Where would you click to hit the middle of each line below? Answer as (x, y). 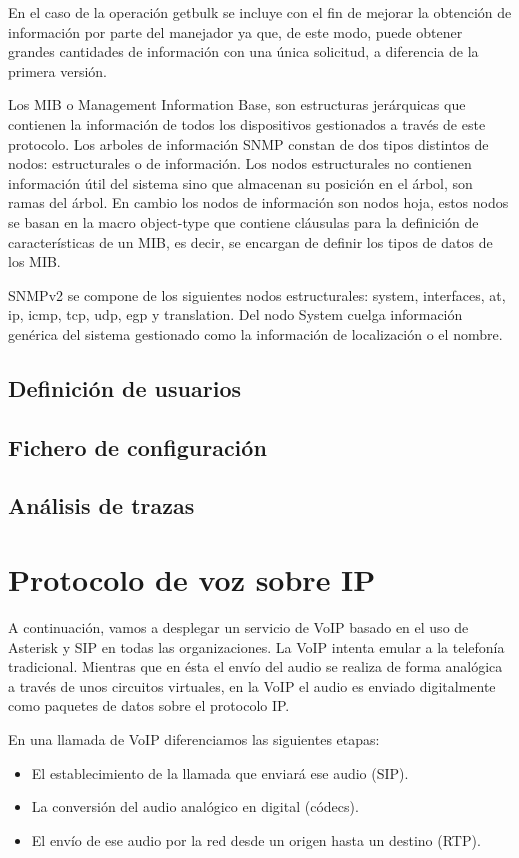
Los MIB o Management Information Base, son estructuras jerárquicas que (237, 104)
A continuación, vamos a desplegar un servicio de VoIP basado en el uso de (238, 626)
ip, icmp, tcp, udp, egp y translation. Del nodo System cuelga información (235, 314)
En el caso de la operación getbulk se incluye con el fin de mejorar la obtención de (260, 12)
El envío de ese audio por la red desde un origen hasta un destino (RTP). (256, 839)
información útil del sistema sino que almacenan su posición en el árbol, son (240, 182)
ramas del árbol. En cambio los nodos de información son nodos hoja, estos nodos (258, 202)
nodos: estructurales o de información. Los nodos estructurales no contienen (240, 163)
